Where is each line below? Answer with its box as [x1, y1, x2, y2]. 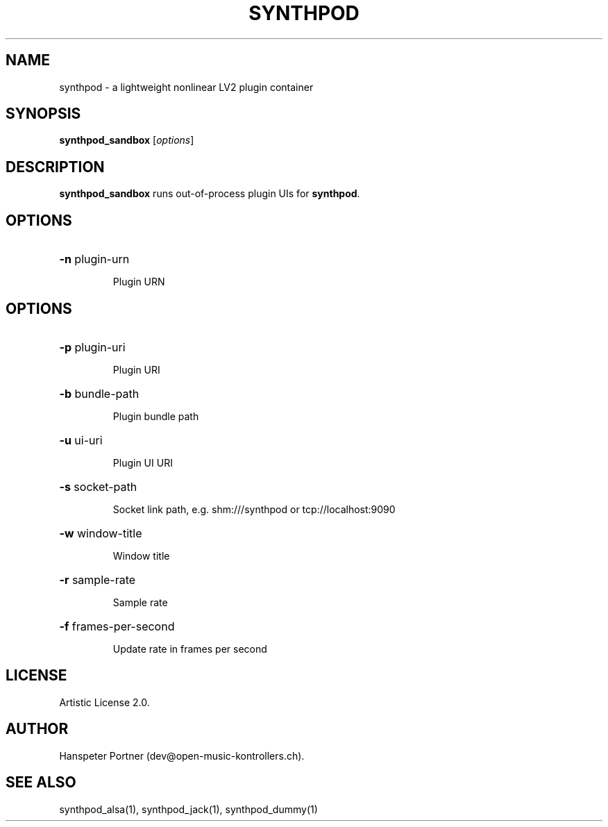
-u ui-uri [59, 433, 103, 447]
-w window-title [59, 526, 142, 540]
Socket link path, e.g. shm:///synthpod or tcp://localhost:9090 [112, 503, 396, 515]
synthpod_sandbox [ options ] [59, 134, 194, 147]
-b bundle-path [59, 386, 140, 401]
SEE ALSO [6, 774, 76, 792]
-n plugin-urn [59, 252, 130, 267]
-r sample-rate [59, 572, 136, 587]
